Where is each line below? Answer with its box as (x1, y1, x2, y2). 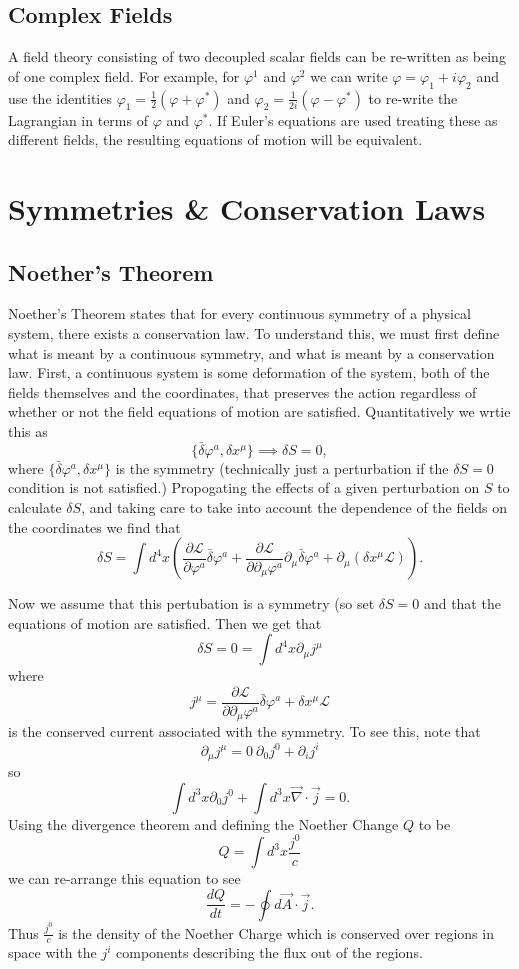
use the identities (8, 87, 112, 108)
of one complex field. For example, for (8, 65, 240, 86)
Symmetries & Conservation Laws (8, 187, 486, 228)
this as (8, 420, 48, 441)
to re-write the (368, 87, 458, 108)
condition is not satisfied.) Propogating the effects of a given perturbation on (8, 477, 480, 498)
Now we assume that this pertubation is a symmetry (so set (8, 593, 375, 614)
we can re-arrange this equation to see (8, 868, 241, 889)
